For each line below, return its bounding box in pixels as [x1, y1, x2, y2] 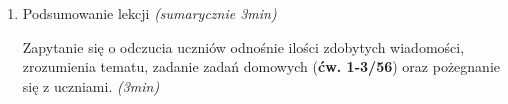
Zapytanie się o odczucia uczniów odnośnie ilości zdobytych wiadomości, [22, 36, 465, 57]
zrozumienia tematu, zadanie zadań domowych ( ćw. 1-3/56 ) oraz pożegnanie [22, 56, 500, 77]
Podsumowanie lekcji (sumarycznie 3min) [22, 3, 277, 23]
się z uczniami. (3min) [22, 75, 160, 96]
